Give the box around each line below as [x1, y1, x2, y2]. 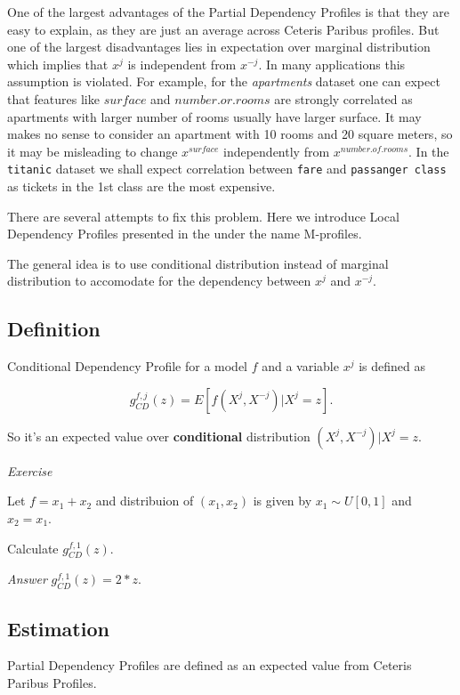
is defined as [359, 357, 425, 376]
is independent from [127, 54, 237, 73]
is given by [253, 491, 312, 510]
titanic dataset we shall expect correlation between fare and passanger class [7, 159, 447, 178]
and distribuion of [95, 491, 194, 510]
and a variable [262, 357, 339, 376]
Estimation [7, 614, 109, 642]
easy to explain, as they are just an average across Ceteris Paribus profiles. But [7, 20, 440, 38]
